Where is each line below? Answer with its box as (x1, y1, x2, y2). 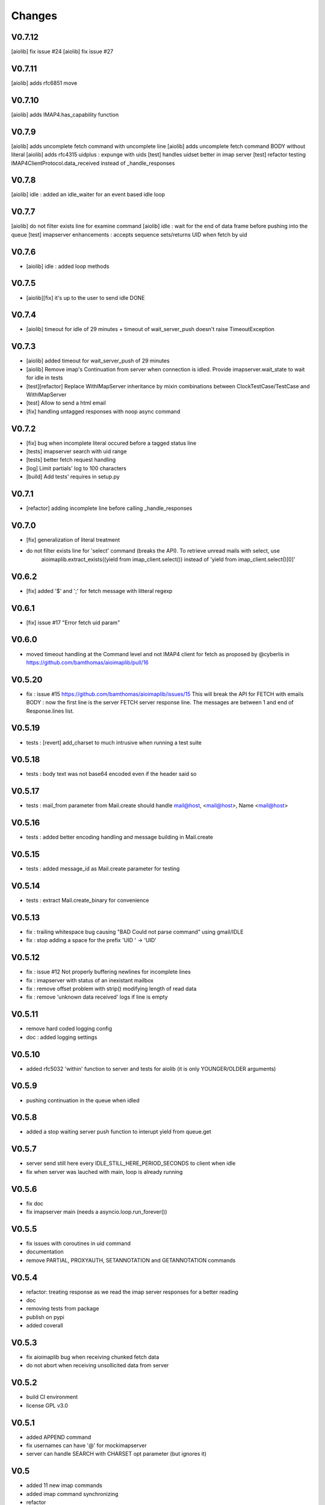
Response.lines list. (26, 707, 75, 715)
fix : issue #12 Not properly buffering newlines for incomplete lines (26, 968, 191, 975)
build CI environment (26, 1394, 78, 1401)
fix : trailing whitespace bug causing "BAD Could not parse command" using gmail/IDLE (26, 928, 244, 936)
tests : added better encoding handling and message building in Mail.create (26, 834, 214, 841)
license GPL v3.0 (26, 1401, 69, 1409)
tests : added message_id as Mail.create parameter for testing (26, 865, 180, 872)
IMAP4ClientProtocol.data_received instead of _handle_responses (11, 160, 175, 167)
